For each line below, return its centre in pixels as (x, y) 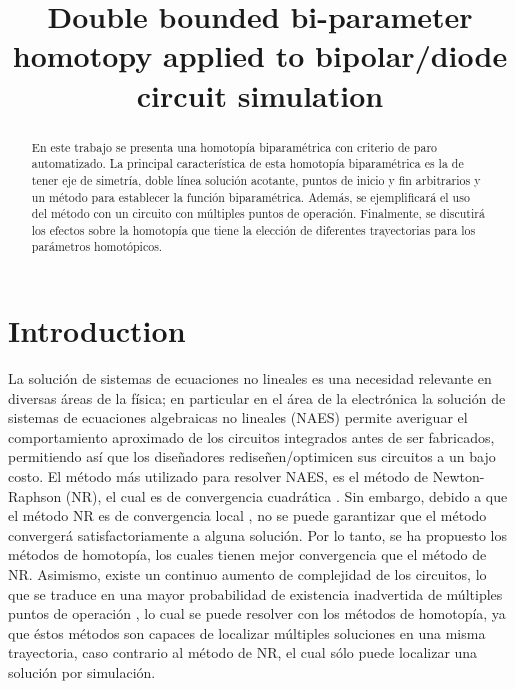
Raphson (35, 495)
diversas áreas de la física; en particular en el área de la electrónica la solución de (257, 397)
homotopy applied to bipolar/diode (260, 55)
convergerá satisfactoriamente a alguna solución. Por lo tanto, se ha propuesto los (257, 534)
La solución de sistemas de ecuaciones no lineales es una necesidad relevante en (250, 378)
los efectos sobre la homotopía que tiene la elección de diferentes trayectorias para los (253, 229)
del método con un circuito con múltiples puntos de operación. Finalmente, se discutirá (258, 213)
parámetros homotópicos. (97, 246)
